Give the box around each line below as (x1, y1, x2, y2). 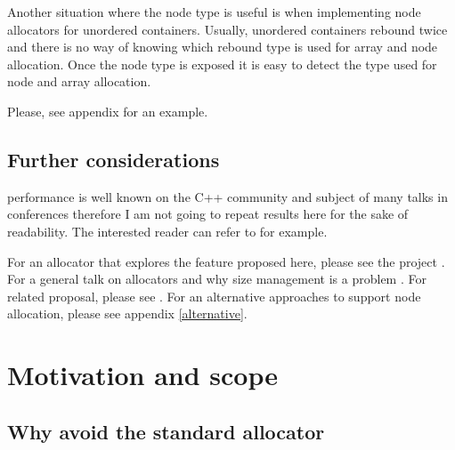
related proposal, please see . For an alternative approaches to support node (7, 286, 421, 305)
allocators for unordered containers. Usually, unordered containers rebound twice (7, 20, 448, 38)
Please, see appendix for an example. (7, 101, 208, 120)
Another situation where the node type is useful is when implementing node (7, 3, 421, 20)
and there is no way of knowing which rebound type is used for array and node (7, 37, 438, 56)
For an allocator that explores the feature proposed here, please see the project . (7, 252, 445, 270)
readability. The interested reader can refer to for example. (7, 221, 328, 240)
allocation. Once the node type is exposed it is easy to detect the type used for (7, 54, 437, 73)
